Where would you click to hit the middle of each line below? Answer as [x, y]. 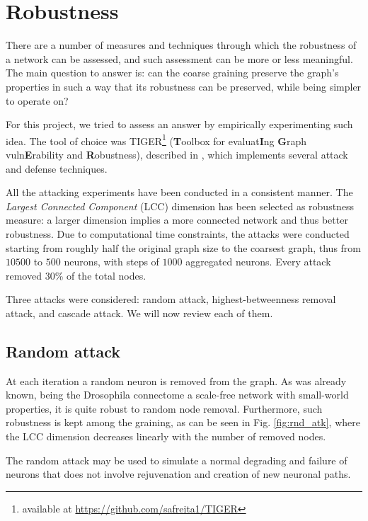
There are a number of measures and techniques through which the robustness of [181, 45]
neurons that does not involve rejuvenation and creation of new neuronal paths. [178, 474]
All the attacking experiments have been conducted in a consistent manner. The [179, 192]
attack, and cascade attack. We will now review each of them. [139, 313]
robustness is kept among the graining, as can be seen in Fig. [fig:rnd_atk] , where [183, 422]
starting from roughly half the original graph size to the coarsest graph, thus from [184, 247]
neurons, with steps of [111, 262]
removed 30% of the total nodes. [76, 275]
